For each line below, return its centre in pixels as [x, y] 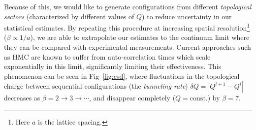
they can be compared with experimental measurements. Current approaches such [128, 47]
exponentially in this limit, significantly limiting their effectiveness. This [113, 66]
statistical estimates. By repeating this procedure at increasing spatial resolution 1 [127, 27]
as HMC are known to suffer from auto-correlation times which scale [107, 56]
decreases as [22, 98]
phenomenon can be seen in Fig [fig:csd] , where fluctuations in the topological [122, 76]
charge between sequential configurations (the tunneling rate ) [96, 86]
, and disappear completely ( [132, 98]
